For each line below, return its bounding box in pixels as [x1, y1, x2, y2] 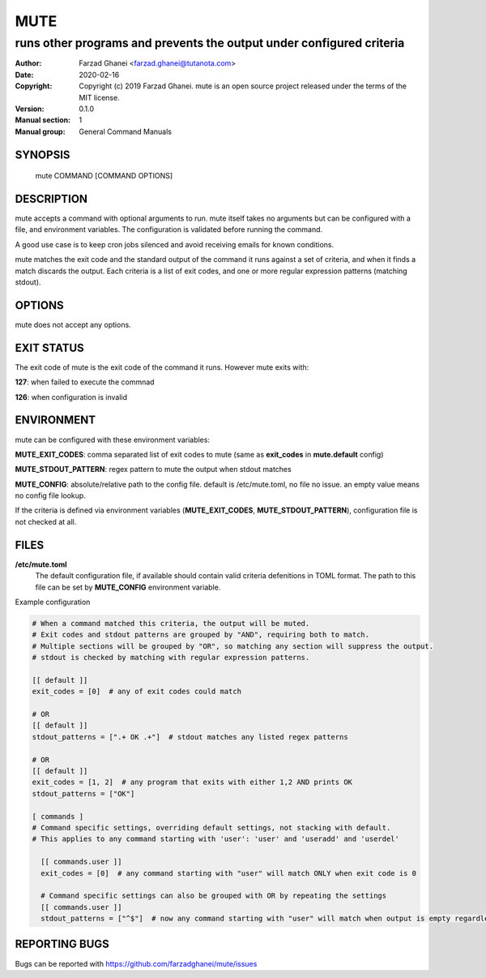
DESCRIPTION [15, 191, 88, 206]
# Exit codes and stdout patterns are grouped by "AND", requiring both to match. [32, 630, 370, 640]
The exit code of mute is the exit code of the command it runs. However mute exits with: [15, 362, 309, 372]
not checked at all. [15, 517, 77, 526]
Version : [15, 104, 45, 114]
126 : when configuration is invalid [15, 392, 128, 401]
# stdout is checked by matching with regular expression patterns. [32, 653, 310, 663]
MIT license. [79, 92, 121, 102]
